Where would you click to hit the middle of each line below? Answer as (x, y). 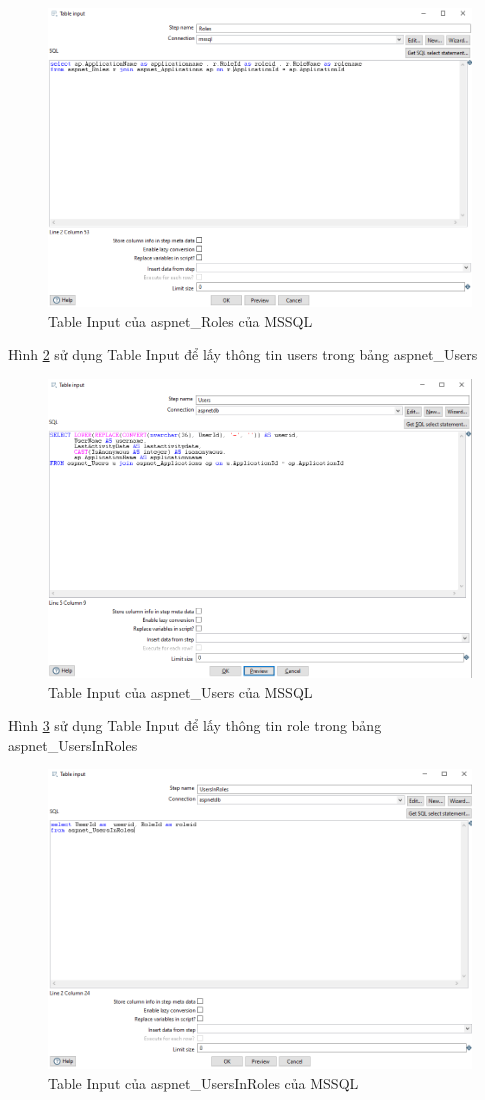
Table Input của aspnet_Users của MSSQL (180, 691)
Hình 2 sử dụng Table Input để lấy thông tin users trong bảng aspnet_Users (243, 354)
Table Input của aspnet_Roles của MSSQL (180, 320)
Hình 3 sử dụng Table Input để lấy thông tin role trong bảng (195, 725)
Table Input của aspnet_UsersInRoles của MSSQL (203, 1082)
